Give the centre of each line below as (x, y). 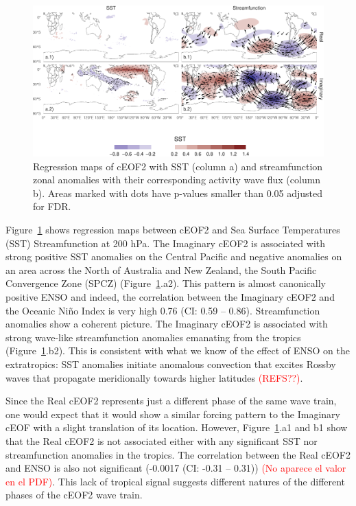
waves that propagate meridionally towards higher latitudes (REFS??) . (154, 377)
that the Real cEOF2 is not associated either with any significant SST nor (162, 440)
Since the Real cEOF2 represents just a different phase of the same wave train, (171, 401)
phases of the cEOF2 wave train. (74, 495)
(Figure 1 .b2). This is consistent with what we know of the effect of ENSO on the (178, 350)
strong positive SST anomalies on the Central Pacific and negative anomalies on (174, 256)
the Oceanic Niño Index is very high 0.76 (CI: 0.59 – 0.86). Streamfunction (163, 310)
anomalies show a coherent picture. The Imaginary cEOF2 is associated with (167, 324)
